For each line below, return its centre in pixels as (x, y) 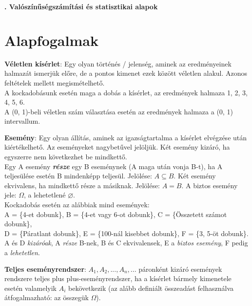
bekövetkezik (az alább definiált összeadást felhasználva (151, 288)
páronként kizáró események (180, 269)
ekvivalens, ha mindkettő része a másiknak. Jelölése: (82, 185)
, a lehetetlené (45, 195)
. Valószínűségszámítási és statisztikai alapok (81, 6)
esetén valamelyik (31, 288)
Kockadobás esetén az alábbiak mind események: (77, 205)
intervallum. (22, 121)
